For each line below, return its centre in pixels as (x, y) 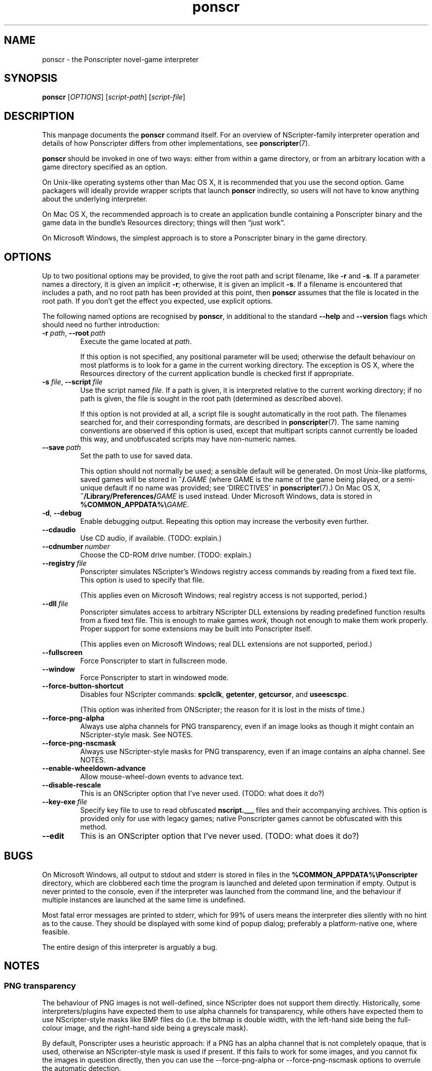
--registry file (64, 563)
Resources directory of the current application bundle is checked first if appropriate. (217, 374)
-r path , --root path (74, 333)
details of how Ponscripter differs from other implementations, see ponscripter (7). (176, 143)
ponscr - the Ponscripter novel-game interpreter (120, 59)
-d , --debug (62, 513)
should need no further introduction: (101, 325)
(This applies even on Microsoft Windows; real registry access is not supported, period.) (224, 595)
